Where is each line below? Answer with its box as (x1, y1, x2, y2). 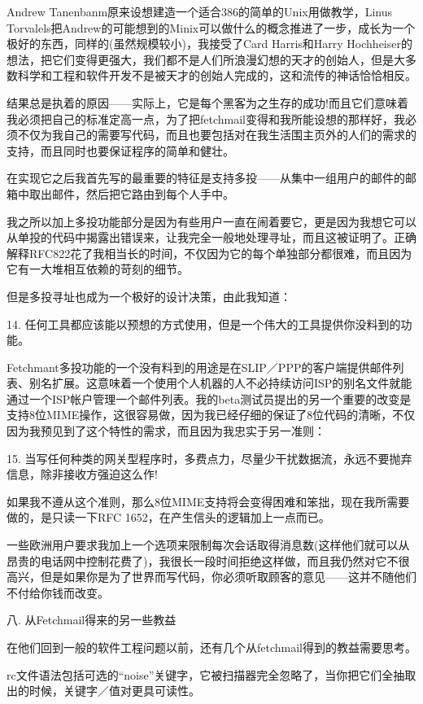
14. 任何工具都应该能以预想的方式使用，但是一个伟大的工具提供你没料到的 (7, 315, 401, 332)
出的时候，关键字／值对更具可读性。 (7, 682, 200, 699)
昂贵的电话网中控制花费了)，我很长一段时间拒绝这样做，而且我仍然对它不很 (7, 552, 410, 569)
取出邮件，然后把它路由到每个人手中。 (28, 185, 234, 202)
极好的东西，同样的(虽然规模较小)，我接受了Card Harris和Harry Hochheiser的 (7, 35, 412, 52)
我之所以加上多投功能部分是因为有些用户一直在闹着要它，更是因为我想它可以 (7, 212, 416, 230)
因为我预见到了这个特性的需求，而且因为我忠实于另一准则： (7, 422, 325, 439)
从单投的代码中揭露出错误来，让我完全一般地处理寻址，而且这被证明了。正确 (7, 229, 416, 246)
